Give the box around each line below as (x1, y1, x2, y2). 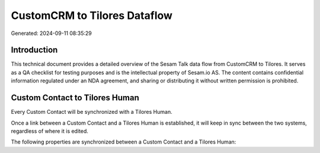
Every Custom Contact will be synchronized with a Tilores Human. (11, 109, 172, 116)
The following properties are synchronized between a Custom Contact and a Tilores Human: (11, 138, 236, 145)
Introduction (11, 45, 58, 55)
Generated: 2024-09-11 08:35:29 (11, 30, 92, 37)
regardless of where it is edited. (11, 128, 89, 135)
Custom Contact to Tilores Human (11, 93, 139, 103)
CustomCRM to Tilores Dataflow (11, 9, 173, 22)
